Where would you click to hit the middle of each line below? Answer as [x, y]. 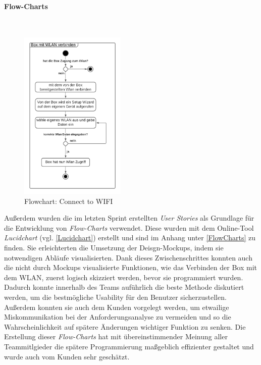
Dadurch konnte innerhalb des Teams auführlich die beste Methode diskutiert [124, 287]
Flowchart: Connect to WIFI [69, 201]
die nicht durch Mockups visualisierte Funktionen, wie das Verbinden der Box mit [131, 267]
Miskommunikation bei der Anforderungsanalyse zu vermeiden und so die [118, 317]
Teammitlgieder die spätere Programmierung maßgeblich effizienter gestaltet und [129, 346]
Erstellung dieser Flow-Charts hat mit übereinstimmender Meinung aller [116, 336]
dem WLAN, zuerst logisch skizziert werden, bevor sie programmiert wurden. [124, 277]
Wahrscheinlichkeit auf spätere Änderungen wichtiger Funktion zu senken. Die [125, 326]
